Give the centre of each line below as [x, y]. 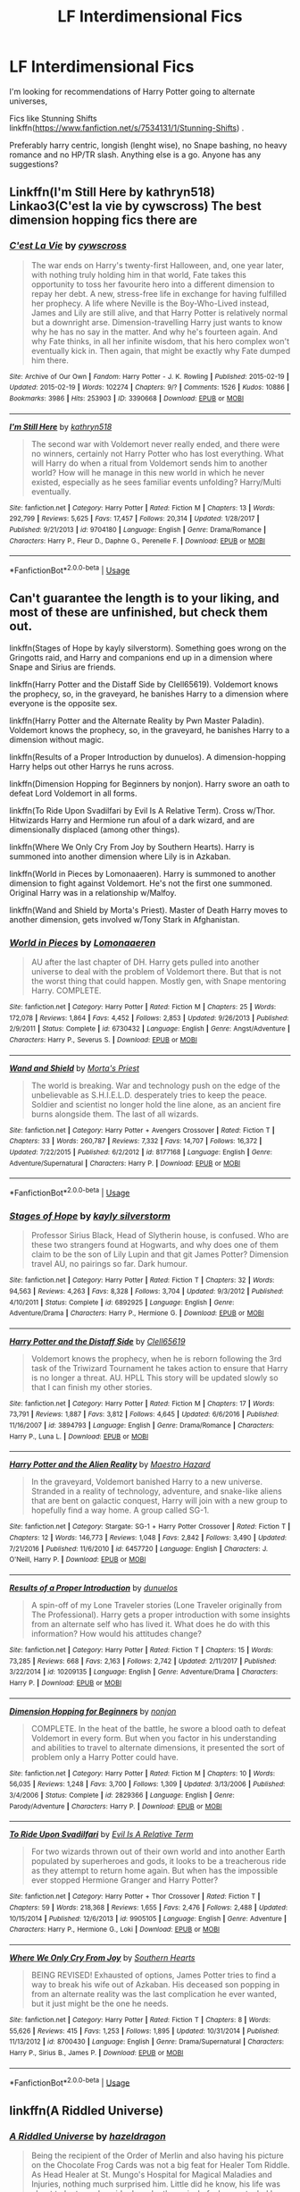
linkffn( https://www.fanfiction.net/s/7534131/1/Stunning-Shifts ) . [127, 128]
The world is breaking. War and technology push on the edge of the [156, 1085]
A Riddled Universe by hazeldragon [88, 2136]
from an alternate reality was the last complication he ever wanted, [154, 1994]
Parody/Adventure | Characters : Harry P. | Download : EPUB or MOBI [116, 1806]
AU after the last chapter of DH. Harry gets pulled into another [145, 962]
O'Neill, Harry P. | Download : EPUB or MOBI [78, 1560]
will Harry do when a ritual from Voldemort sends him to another [149, 463]
